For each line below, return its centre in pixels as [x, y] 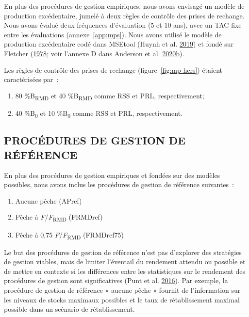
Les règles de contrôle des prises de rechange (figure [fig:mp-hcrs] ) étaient [113, 70]
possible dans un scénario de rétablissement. [69, 309]
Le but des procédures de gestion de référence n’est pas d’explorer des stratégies [123, 252]
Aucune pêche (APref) [49, 200]
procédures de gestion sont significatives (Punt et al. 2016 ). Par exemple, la [116, 280]
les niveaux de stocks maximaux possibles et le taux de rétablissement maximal [122, 299]
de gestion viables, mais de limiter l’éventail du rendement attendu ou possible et [125, 262]
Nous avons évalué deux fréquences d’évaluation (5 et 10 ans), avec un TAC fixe [123, 25]
